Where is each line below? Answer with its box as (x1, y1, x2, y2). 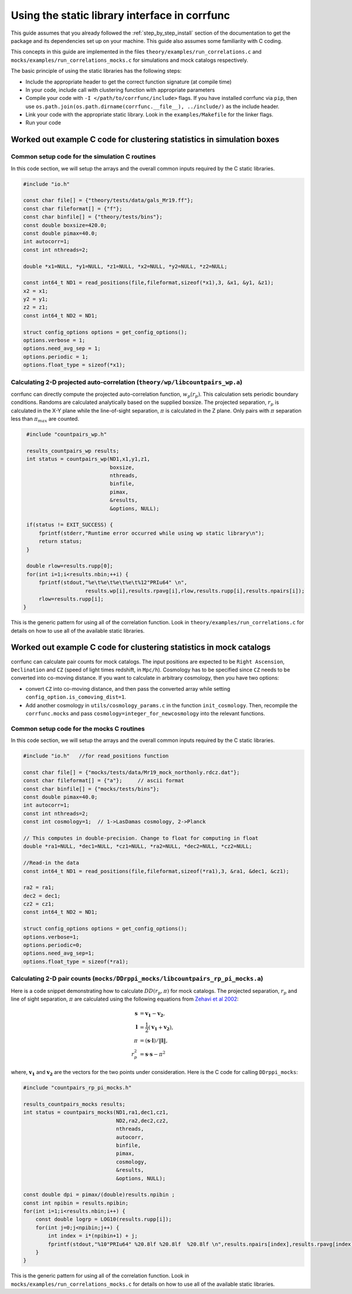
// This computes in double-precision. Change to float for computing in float (23, 835, 259, 841)
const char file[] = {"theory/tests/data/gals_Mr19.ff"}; (23, 197, 194, 204)
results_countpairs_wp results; (26, 447, 120, 454)
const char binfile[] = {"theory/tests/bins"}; (23, 213, 163, 220)
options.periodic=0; (23, 942, 82, 949)
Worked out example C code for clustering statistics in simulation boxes (11, 135, 280, 145)
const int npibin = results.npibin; (23, 1199, 129, 1206)
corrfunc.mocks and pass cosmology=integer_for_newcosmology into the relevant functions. (25, 710, 265, 717)
